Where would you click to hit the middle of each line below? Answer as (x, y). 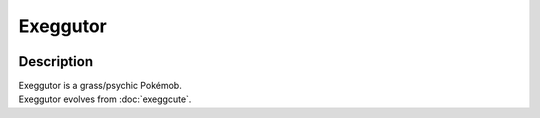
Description (56, 61)
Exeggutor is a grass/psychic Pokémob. (100, 86)
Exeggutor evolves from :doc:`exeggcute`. (105, 99)
